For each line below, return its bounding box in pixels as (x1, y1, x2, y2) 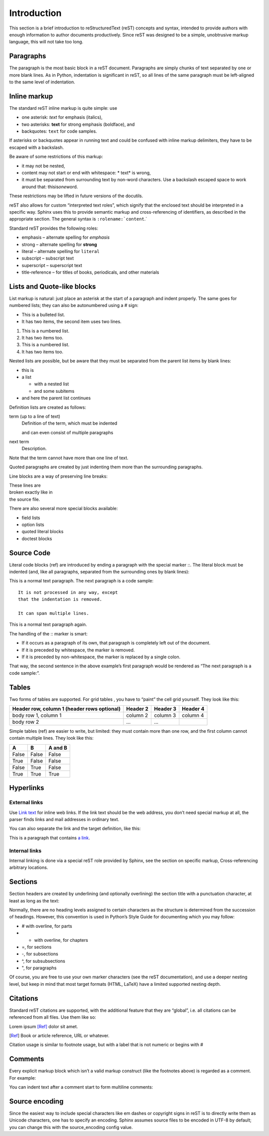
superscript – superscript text (21, 262, 82, 268)
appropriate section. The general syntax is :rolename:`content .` (9, 216, 147, 222)
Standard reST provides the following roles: (9, 225, 98, 231)
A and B (48, 744, 67, 751)
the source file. (9, 496, 40, 502)
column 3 (153, 712, 176, 719)
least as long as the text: (9, 897, 60, 903)
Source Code (9, 549, 51, 557)
